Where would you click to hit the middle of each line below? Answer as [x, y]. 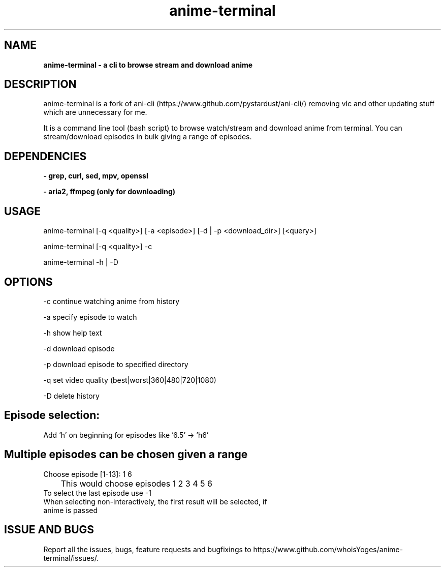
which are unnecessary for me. [95, 112]
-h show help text [73, 333]
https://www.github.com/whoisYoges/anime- [328, 549]
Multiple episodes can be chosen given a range [126, 455]
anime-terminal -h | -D [81, 262]
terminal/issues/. [71, 558]
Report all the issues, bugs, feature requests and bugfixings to [147, 549]
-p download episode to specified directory [116, 364]
